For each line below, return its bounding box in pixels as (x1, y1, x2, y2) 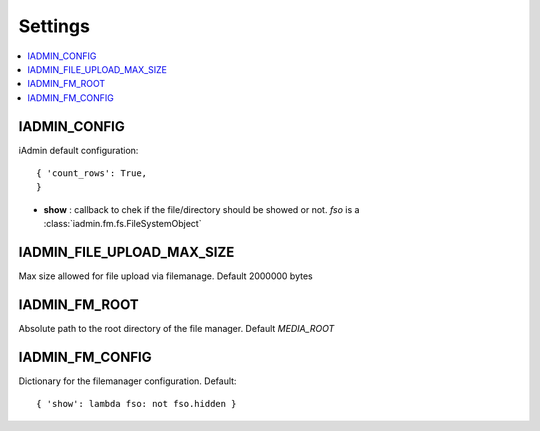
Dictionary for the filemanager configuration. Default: (18, 375, 237, 387)
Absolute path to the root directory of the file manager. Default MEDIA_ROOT (18, 323, 335, 334)
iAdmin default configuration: (18, 144, 139, 156)
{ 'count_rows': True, (36, 168, 148, 179)
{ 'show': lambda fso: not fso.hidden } (36, 398, 237, 410)
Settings (18, 15, 90, 37)
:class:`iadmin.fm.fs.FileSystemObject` (43, 218, 202, 230)
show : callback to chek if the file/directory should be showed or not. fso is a (43, 203, 360, 215)
